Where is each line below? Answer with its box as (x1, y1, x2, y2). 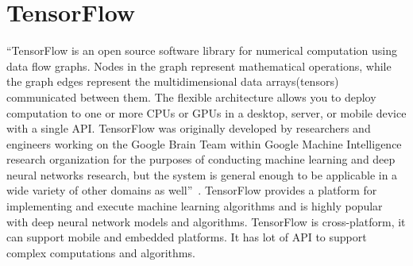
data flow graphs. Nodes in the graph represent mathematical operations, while (6, 57, 392, 74)
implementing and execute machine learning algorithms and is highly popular (6, 198, 383, 214)
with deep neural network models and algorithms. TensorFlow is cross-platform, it (6, 213, 406, 229)
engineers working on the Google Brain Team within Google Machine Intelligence (6, 135, 402, 152)
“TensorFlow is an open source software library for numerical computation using (6, 42, 398, 59)
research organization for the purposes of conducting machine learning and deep (6, 151, 396, 168)
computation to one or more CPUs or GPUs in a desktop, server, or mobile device (6, 104, 407, 121)
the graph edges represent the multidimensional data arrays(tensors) (6, 73, 339, 90)
